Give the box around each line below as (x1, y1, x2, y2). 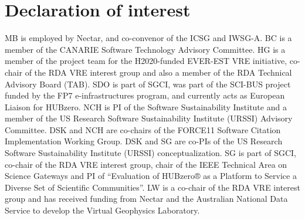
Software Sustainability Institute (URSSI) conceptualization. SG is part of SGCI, (5, 147, 296, 159)
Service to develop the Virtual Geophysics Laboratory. (5, 204, 200, 216)
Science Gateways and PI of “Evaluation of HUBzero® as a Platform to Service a (5, 170, 297, 182)
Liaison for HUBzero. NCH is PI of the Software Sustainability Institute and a (5, 100, 287, 113)
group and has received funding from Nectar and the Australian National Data (5, 192, 288, 205)
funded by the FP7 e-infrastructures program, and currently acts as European (5, 89, 285, 101)
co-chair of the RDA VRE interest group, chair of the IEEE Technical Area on (5, 158, 287, 170)
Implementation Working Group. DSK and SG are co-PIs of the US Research (5, 135, 283, 147)
